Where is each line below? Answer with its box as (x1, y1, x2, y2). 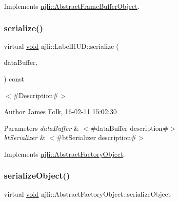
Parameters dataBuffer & (4, 122, 79, 133)
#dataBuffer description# (90, 122, 168, 133)
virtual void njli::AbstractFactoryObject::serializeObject (4, 188, 171, 199)
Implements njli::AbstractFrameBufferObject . (4, 1, 139, 11)
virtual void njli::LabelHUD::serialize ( (4, 40, 119, 51)
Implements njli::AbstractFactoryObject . (4, 148, 125, 159)
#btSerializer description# (56, 132, 137, 142)
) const (4, 74, 25, 83)
